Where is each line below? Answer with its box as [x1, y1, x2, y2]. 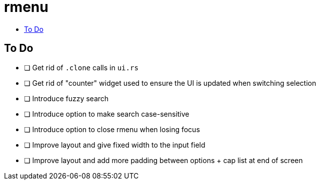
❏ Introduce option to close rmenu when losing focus [24, 125, 200, 134]
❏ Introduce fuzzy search [24, 94, 109, 103]
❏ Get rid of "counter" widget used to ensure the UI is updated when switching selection [24, 78, 316, 87]
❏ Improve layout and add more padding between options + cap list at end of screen [24, 156, 303, 165]
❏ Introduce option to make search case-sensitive [24, 109, 189, 118]
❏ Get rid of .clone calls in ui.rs [24, 63, 138, 72]
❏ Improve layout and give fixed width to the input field [24, 140, 205, 149]
